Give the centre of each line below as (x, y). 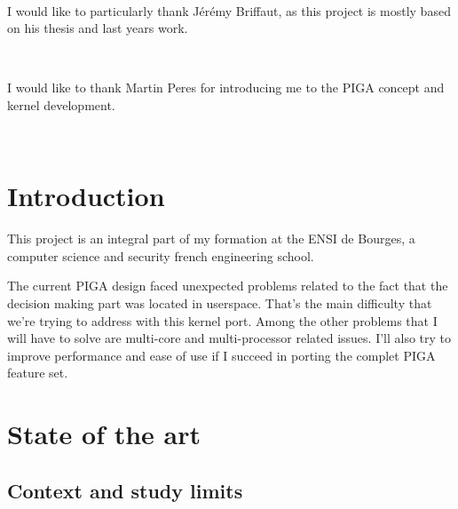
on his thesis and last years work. (98, 28)
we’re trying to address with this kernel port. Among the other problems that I (222, 320)
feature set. (38, 373)
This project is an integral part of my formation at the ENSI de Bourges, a (211, 239)
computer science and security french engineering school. (161, 255)
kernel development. (61, 104)
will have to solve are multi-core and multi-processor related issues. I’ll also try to (229, 338)
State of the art (104, 434)
